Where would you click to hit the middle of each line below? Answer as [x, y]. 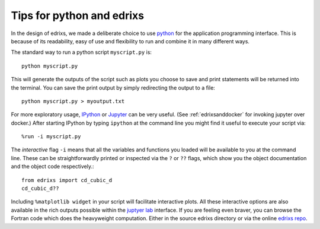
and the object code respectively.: [52, 167]
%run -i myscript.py [51, 137]
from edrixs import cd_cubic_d [67, 180]
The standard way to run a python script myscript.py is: [81, 52]
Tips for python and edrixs [78, 15]
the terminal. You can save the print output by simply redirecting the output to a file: [113, 88]
